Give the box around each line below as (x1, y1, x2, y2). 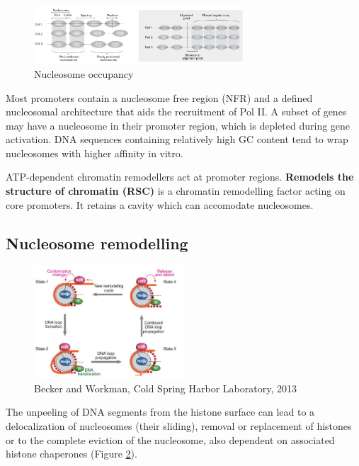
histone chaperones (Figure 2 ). (6, 446, 137, 461)
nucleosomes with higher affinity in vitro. (6, 145, 183, 160)
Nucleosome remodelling (6, 232, 188, 254)
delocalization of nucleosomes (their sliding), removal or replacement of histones (6, 418, 352, 433)
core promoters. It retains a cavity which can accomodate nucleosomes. (6, 197, 314, 212)
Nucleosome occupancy (34, 66, 134, 81)
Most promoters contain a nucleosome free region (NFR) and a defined (6, 90, 313, 105)
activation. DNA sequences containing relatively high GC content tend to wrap (6, 132, 348, 147)
